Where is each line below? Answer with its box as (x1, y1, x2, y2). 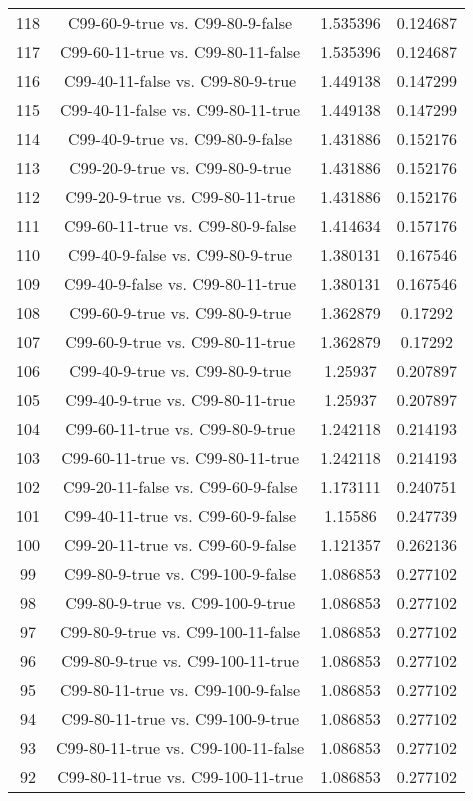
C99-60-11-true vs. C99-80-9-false (64, 214, 297, 237)
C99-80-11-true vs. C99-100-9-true (61, 707, 300, 730)
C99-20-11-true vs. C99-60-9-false (64, 533, 297, 556)
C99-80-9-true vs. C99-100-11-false (60, 620, 301, 643)
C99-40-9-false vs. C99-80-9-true (68, 243, 293, 266)
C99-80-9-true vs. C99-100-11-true (61, 649, 300, 672)
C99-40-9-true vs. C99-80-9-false (68, 127, 293, 150)
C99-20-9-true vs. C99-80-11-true (65, 185, 296, 208)
